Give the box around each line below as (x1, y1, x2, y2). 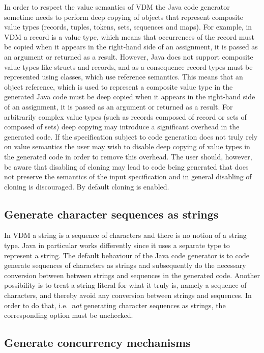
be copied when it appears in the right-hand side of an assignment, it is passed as (4, 41, 258, 52)
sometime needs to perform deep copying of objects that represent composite (4, 11, 243, 22)
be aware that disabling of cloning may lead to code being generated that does (4, 161, 249, 172)
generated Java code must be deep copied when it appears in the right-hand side (4, 91, 255, 102)
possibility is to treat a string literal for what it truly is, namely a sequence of (4, 280, 247, 290)
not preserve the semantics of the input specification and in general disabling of (4, 171, 252, 182)
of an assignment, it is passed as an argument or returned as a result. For (4, 101, 233, 112)
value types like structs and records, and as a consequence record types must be (4, 61, 253, 72)
